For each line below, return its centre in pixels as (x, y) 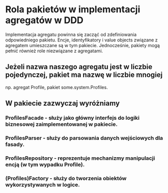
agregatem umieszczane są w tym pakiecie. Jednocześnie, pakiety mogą (83, 45)
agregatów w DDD (44, 20)
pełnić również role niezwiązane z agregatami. (54, 51)
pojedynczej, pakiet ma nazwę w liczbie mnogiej (84, 75)
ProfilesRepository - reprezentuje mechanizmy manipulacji (80, 158)
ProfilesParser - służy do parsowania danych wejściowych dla (84, 138)
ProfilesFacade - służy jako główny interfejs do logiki (72, 118)
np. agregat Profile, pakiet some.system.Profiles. (57, 87)
